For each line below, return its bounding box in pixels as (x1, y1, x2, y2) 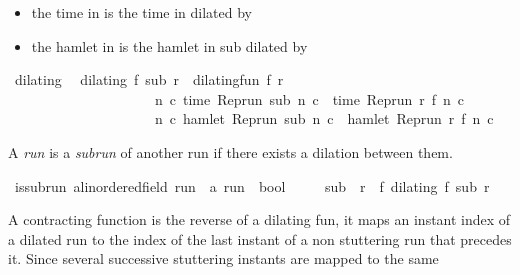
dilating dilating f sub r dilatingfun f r (14, 69, 284, 90)
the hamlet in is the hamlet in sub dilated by (31, 35, 308, 56)
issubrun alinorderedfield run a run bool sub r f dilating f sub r (14, 175, 490, 196)
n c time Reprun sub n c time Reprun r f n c (154, 88, 465, 109)
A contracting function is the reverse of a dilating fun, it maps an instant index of (8, 209, 511, 230)
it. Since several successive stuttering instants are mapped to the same (8, 248, 439, 269)
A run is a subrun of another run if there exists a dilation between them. (8, 141, 453, 162)
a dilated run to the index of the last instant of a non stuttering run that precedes (8, 228, 512, 249)
